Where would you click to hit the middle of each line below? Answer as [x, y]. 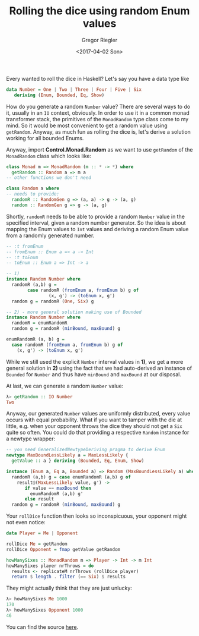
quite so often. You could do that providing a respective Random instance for [98, 433]
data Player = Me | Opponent [42, 533]
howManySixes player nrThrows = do [50, 566]
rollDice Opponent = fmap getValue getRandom [63, 549]
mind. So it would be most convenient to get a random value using [87, 125]
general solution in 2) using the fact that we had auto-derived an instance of [99, 368]
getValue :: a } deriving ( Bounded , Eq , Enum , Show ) [78, 461]
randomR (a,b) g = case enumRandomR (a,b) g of [71, 477]
